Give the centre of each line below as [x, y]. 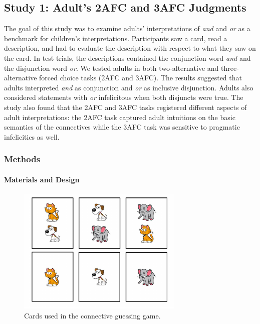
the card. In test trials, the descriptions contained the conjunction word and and [127, 58]
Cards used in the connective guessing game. [92, 315]
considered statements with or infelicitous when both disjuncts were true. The [124, 97]
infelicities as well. [32, 136]
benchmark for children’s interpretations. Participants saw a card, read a [116, 38]
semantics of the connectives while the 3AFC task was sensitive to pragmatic [122, 127]
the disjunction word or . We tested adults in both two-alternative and [111, 68]
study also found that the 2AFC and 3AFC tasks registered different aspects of [125, 107]
